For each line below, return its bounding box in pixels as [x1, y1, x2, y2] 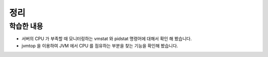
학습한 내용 [9, 22, 43, 31]
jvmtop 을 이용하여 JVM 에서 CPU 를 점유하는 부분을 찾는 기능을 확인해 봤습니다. [21, 43, 178, 49]
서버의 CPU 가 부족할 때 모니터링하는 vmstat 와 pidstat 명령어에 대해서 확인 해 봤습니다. [21, 36, 192, 42]
